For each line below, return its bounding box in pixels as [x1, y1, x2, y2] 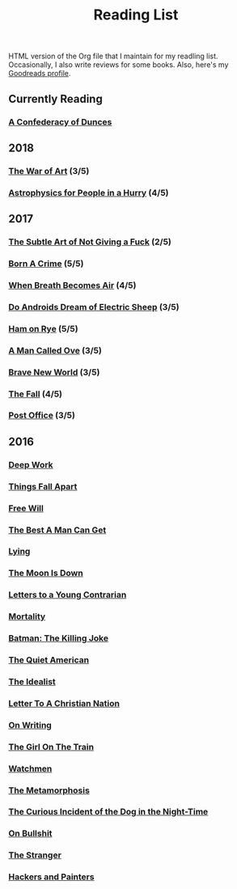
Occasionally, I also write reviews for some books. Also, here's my [8, 60, 229, 70]
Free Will [8, 502, 44, 514]
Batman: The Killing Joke [8, 633, 109, 644]
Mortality [8, 611, 46, 622]
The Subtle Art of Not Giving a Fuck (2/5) [8, 236, 171, 248]
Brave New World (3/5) [8, 366, 100, 378]
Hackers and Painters [8, 871, 95, 883]
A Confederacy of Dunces [8, 116, 112, 127]
